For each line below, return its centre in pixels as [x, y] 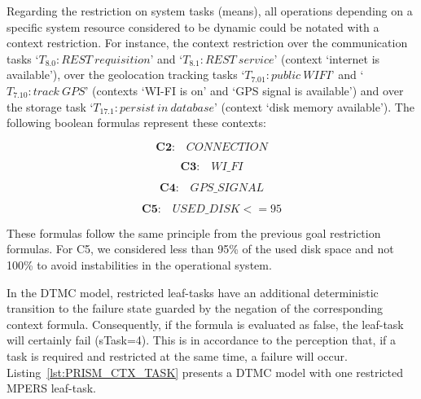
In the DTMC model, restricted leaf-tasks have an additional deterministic [193, 292]
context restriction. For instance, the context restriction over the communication [207, 43]
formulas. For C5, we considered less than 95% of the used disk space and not [200, 249]
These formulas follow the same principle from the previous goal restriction [194, 232]
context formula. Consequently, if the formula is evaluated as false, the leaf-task [205, 324]
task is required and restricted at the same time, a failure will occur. [177, 355]
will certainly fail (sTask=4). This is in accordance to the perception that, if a [201, 340]
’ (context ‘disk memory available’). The [314, 106]
